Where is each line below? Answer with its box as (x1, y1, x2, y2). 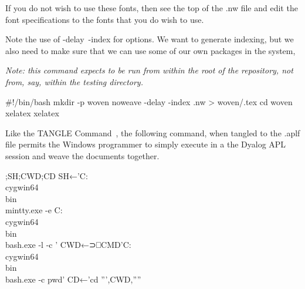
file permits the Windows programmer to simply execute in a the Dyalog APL (5, 138, 286, 150)
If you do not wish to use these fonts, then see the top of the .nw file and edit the (5, 2, 298, 14)
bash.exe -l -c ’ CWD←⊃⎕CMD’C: (5, 238, 131, 251)
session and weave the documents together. (5, 149, 160, 162)
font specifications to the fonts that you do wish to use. (5, 13, 204, 25)
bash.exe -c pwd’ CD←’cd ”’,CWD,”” (5, 273, 141, 285)
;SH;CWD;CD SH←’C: (5, 169, 88, 182)
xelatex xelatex (5, 107, 59, 119)
